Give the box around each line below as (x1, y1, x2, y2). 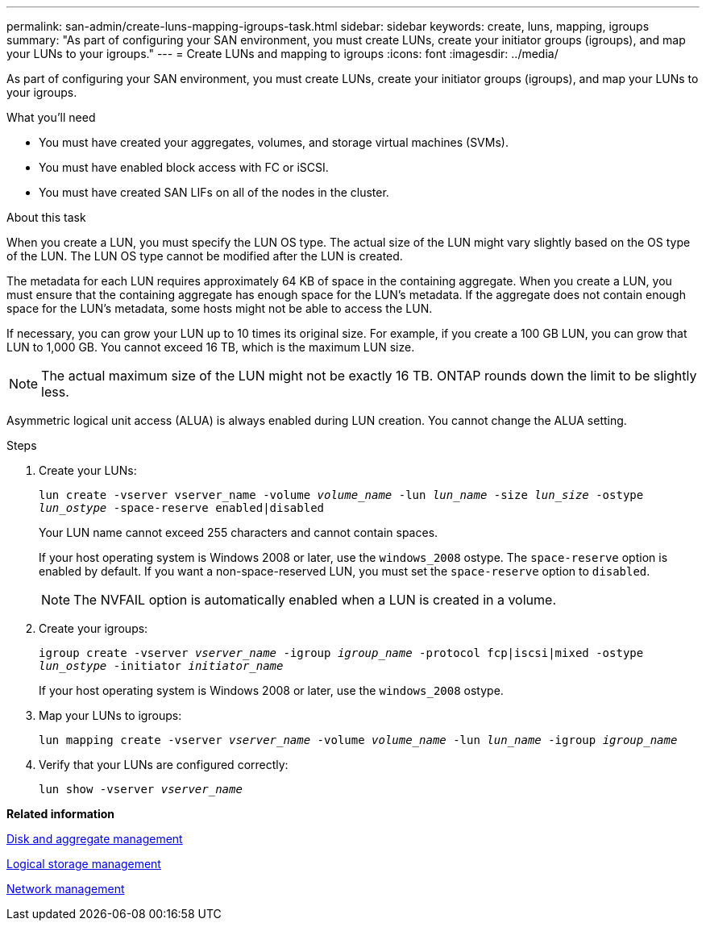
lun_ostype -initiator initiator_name (39, 659, 284, 672)
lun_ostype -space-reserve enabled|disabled (39, 501, 325, 514)
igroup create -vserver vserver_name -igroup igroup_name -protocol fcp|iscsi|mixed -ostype (39, 646, 644, 659)
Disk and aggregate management (6, 832, 183, 846)
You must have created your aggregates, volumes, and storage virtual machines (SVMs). (39, 135, 509, 149)
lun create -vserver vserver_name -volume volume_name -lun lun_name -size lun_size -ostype (39, 488, 644, 501)
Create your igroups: (39, 621, 148, 635)
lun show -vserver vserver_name (39, 783, 243, 796)
